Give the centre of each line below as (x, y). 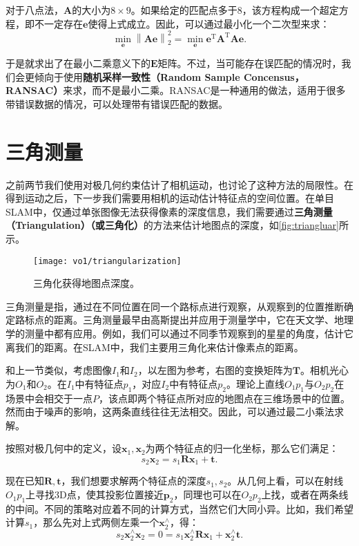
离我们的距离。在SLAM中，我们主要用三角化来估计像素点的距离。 (155, 347)
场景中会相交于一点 (49, 398)
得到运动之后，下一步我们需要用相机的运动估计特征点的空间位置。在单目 (170, 198)
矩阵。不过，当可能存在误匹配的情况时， (250, 63)
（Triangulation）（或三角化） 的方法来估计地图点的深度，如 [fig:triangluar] (172, 225)
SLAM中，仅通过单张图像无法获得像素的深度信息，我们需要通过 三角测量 (169, 211)
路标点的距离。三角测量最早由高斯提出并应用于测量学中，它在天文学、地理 (184, 320)
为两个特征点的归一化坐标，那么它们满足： (242, 448)
